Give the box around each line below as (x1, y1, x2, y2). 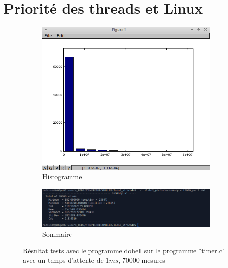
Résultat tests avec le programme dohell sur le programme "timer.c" (23, 245, 225, 255)
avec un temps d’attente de (23, 255, 104, 265)
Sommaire (42, 229, 72, 239)
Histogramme (42, 172, 82, 182)
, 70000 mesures (118, 255, 165, 265)
